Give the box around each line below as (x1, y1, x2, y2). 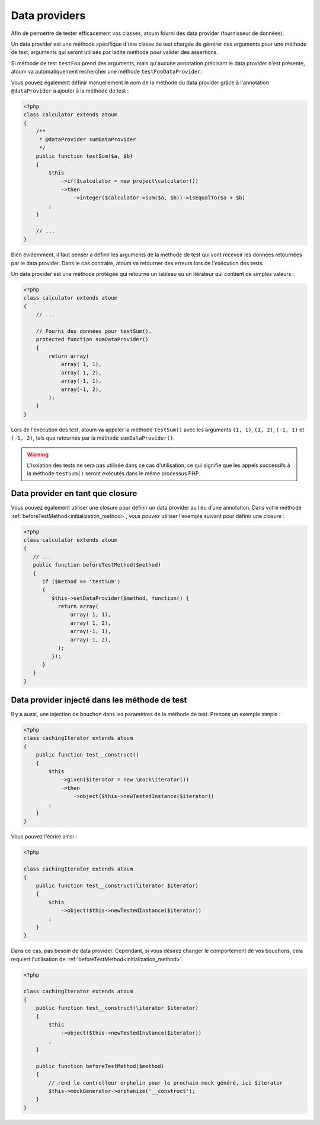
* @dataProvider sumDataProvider (39, 136, 136, 143)
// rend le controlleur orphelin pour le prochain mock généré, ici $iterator (48, 1079, 283, 1086)
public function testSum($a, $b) (36, 153, 133, 160)
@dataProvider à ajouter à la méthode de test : (11, 87, 129, 94)
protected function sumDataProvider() (36, 336, 149, 343)
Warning (27, 451, 49, 458)
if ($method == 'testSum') (42, 578, 121, 584)
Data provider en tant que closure (11, 488, 137, 498)
